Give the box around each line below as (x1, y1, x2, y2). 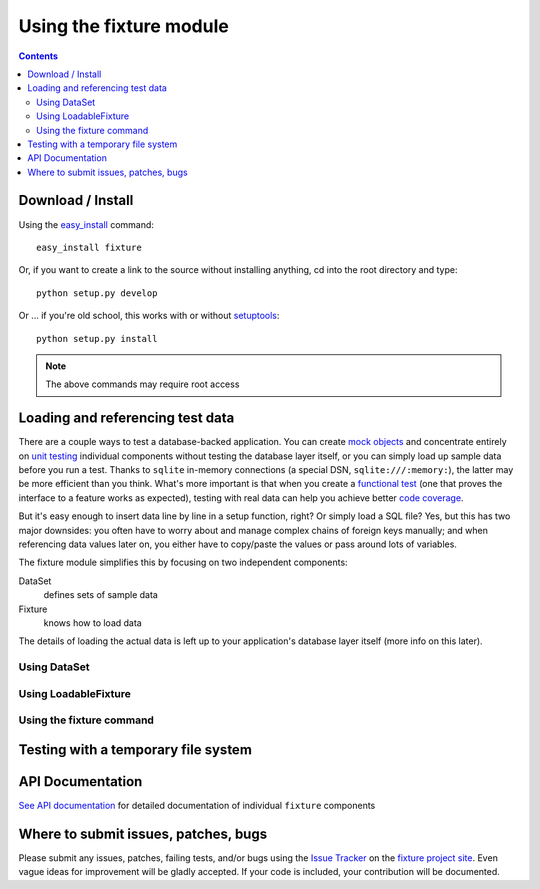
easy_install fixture (36, 241, 142, 253)
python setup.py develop (36, 287, 158, 299)
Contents (18, 50, 59, 62)
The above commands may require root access (45, 378, 240, 390)
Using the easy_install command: (18, 218, 155, 230)
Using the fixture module (18, 15, 229, 37)
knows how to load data (43, 616, 142, 629)
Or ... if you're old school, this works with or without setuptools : (18, 310, 280, 322)
